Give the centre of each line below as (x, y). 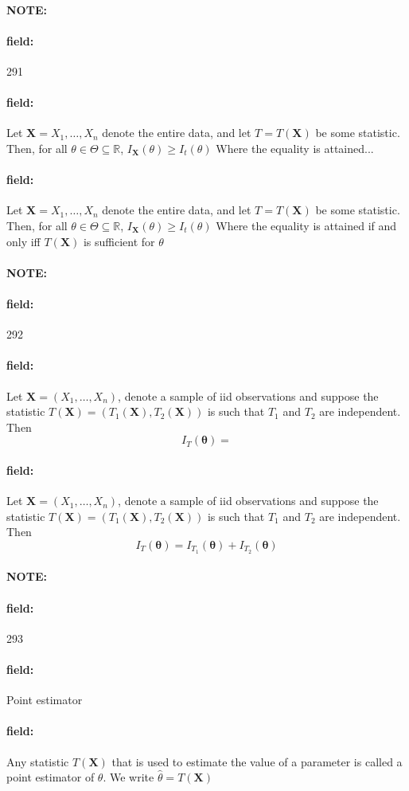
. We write (129, 777)
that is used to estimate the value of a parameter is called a (257, 761)
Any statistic (38, 761)
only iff (23, 241)
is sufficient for (119, 241)
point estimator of (51, 777)
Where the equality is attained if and (306, 225)
